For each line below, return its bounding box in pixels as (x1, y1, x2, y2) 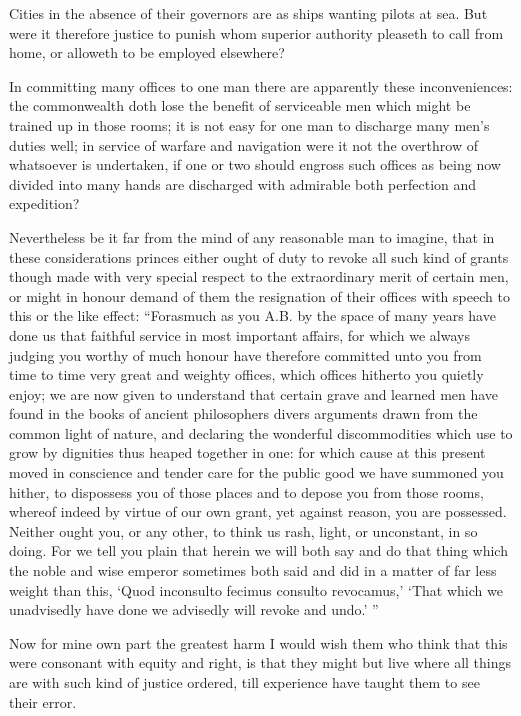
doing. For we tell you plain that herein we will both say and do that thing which (9, 540, 508, 561)
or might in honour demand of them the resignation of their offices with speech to (9, 285, 510, 306)
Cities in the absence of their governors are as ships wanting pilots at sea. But (9, 3, 488, 23)
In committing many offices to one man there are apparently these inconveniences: (9, 75, 513, 96)
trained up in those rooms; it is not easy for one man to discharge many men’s (9, 114, 490, 135)
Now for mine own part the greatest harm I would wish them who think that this (9, 632, 508, 653)
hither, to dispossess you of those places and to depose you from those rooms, (9, 481, 484, 502)
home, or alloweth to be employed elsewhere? (9, 42, 285, 63)
